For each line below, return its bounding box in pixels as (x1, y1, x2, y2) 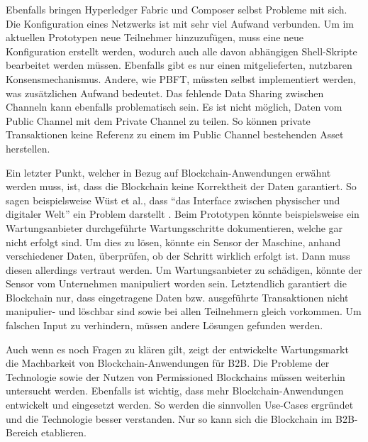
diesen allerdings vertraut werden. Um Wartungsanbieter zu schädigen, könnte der (6, 262, 362, 277)
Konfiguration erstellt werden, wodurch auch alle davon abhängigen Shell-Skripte (6, 43, 357, 58)
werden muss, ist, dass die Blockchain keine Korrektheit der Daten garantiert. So (6, 179, 357, 194)
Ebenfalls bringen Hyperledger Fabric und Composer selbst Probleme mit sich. (6, 2, 347, 16)
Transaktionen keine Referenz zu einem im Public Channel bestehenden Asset (6, 127, 344, 142)
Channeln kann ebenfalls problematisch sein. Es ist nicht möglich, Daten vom (6, 99, 342, 114)
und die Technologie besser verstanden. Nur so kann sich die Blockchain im (6, 411, 333, 426)
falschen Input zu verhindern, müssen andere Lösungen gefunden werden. (6, 318, 323, 333)
